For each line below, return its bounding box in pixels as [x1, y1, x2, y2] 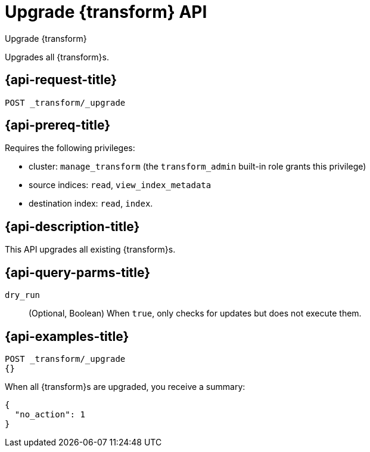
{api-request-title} [5, 72, 117, 88]
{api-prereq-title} [5, 118, 111, 133]
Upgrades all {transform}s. [5, 51, 109, 62]
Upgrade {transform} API [5, 2, 207, 22]
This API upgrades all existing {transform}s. [5, 244, 176, 255]
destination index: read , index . [29, 198, 153, 209]
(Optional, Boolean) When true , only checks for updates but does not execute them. [29, 308, 362, 319]
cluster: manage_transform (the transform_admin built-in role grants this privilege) [29, 161, 366, 172]
